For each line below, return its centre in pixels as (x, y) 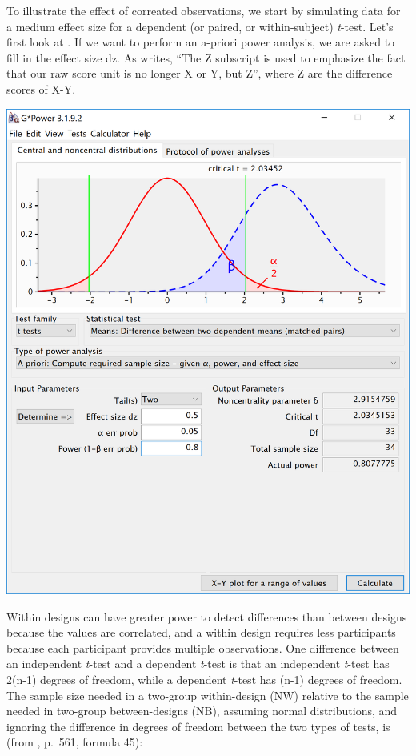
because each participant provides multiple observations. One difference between (203, 647)
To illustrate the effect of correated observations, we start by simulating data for (204, 10)
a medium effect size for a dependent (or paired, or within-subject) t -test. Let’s (200, 26)
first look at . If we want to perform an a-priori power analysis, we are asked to (201, 42)
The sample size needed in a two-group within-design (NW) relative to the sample (208, 695)
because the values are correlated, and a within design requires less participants (201, 632)
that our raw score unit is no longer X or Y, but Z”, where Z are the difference (200, 73)
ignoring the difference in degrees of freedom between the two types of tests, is (198, 726)
